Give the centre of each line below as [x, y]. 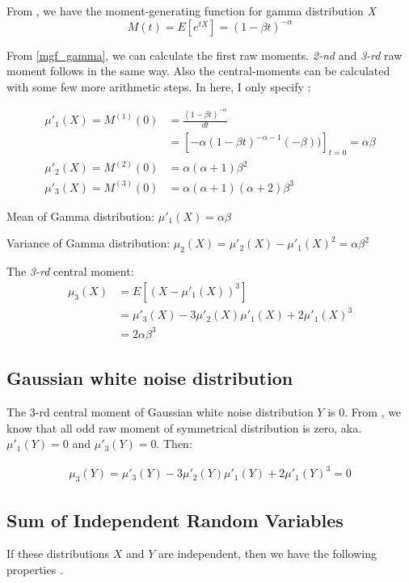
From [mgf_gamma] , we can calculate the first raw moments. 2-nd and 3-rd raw [204, 55]
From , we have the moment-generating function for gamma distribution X [191, 11]
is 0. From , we [365, 412]
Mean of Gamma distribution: [81, 215]
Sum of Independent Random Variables [175, 520]
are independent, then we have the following [268, 553]
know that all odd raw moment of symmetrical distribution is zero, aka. [184, 427]
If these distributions [58, 553]
